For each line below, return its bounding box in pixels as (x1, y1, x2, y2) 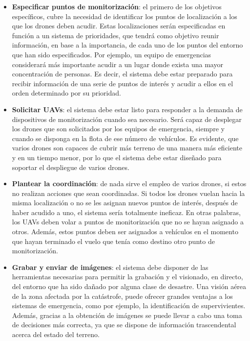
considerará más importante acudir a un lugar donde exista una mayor (12, 59, 223, 69)
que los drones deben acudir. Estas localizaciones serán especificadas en (12, 21, 226, 31)
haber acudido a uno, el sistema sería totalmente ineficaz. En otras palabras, (12, 207, 241, 217)
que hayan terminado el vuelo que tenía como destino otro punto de (12, 236, 215, 246)
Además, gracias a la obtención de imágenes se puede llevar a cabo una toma (12, 310, 242, 320)
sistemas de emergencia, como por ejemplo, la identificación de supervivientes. (12, 300, 246, 311)
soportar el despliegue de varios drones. (12, 162, 129, 172)
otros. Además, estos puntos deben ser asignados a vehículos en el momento (12, 226, 238, 237)
